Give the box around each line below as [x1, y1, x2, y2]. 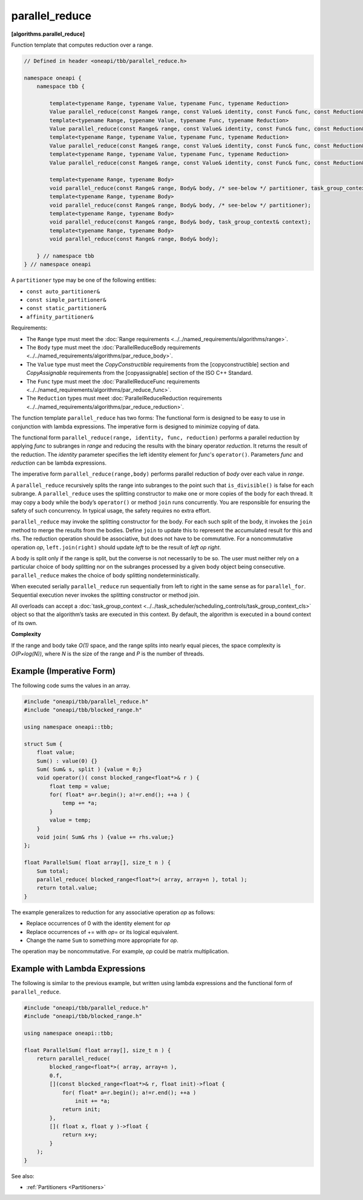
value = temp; [49, 817, 91, 824]
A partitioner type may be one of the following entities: [11, 276, 157, 284]
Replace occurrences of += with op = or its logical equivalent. [26, 928, 179, 935]
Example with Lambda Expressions [11, 964, 146, 974]
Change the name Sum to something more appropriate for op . [26, 936, 178, 944]
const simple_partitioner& [26, 297, 106, 303]
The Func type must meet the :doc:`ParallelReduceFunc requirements [26, 377, 200, 385]
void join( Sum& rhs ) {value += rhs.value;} [36, 834, 174, 841]
